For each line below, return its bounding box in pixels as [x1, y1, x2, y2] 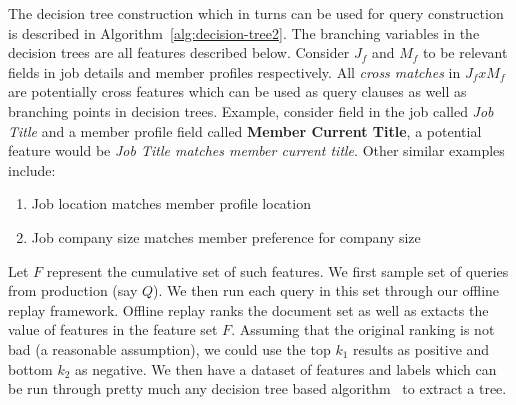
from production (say [8, 280, 138, 301]
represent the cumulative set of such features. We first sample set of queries [46, 260, 509, 281]
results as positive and [353, 338, 490, 359]
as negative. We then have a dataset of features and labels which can [75, 358, 497, 379]
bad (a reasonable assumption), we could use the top [8, 338, 331, 359]
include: [8, 159, 56, 180]
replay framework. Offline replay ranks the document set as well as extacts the [8, 299, 489, 320]
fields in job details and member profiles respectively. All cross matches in [8, 61, 461, 82]
